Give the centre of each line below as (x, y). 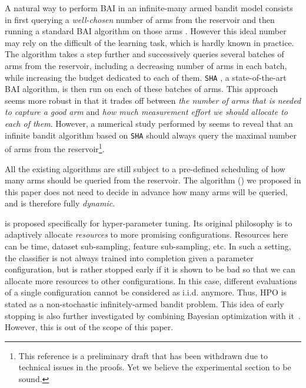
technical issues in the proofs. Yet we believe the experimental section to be (155, 367)
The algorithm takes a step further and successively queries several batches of (144, 54)
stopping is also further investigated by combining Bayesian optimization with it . (153, 315)
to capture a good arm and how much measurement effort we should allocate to (146, 112)
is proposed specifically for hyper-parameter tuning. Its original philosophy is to (149, 223)
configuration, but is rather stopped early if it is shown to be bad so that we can (150, 269)
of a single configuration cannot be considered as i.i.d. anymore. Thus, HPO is (146, 292)
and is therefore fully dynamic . (60, 203)
